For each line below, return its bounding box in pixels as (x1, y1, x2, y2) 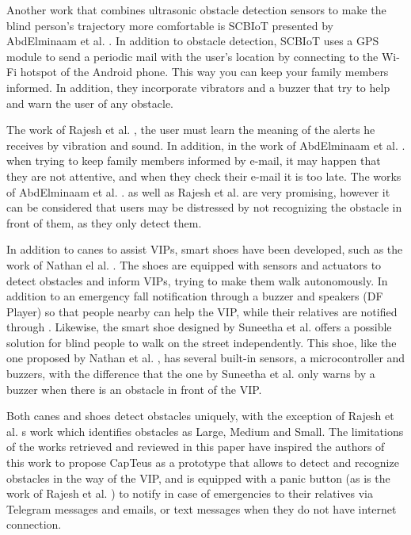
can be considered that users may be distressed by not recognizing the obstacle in (6, 199, 402, 216)
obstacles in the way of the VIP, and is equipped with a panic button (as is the (6, 469, 390, 486)
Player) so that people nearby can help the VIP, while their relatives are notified (6, 303, 398, 319)
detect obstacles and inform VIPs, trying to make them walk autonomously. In (6, 272, 388, 289)
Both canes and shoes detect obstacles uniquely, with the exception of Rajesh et (6, 407, 394, 424)
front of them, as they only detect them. (6, 214, 202, 231)
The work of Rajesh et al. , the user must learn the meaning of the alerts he (6, 121, 375, 138)
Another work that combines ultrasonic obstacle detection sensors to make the (6, 2, 386, 17)
